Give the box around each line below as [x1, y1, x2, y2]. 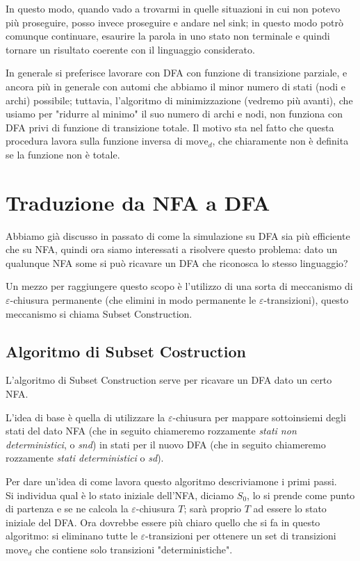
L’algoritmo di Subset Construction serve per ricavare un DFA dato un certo [6, 373, 332, 387]
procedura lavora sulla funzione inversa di [6, 133, 183, 148]
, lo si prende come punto [247, 487, 355, 502]
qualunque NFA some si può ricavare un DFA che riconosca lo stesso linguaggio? [6, 255, 348, 270]
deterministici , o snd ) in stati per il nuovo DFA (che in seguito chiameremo [6, 437, 326, 451]
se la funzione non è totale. [6, 147, 120, 161]
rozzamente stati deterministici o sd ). [6, 450, 164, 465]
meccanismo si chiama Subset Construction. [6, 306, 193, 320]
